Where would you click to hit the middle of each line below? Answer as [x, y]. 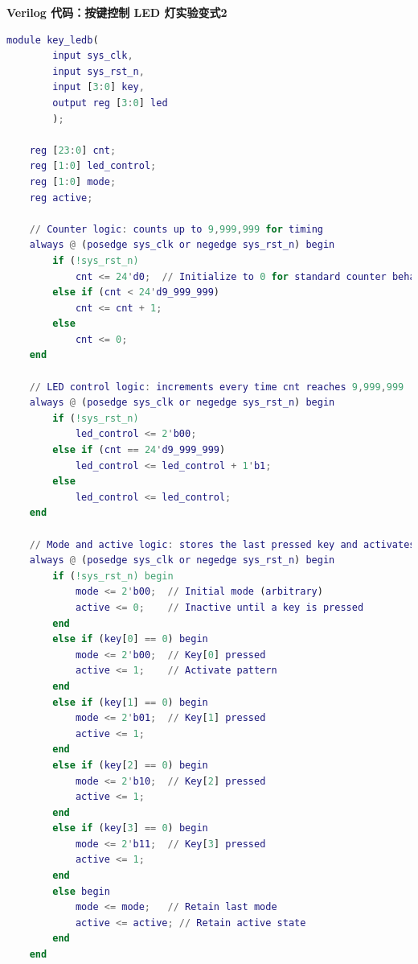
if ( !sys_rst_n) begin [113, 576]
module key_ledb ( [53, 40]
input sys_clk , [93, 56]
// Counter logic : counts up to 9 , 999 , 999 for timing [176, 229]
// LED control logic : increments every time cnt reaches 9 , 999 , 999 [217, 387]
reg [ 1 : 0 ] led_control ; [93, 166]
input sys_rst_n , [98, 71]
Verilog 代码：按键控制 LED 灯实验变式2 [117, 12]
